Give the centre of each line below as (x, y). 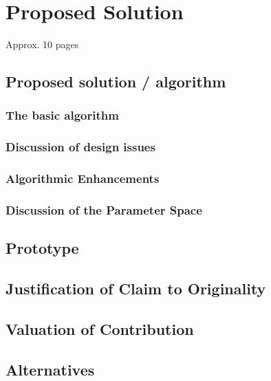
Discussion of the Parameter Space (104, 209)
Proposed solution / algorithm (116, 81)
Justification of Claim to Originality (136, 289)
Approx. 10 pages (42, 44)
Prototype (42, 248)
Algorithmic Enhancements (83, 178)
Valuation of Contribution (100, 328)
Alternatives (50, 369)
